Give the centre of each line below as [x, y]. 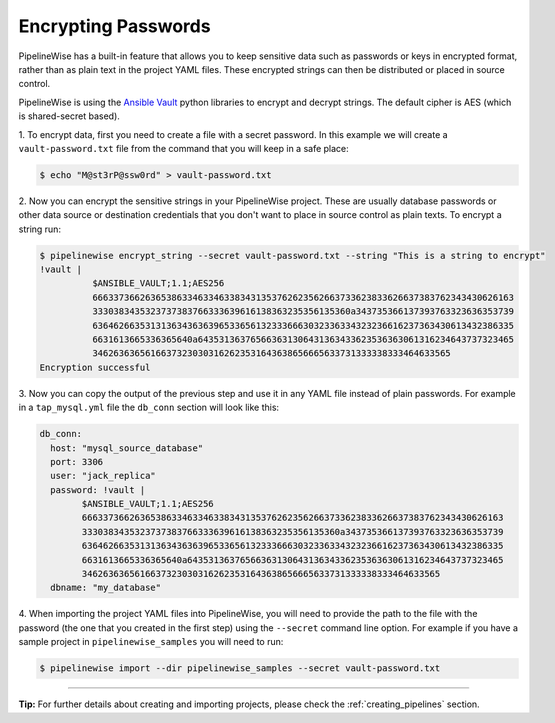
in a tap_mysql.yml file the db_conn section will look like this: [149, 407]
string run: [40, 229]
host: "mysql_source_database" [127, 448]
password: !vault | [98, 489]
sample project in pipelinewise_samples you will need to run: [151, 642]
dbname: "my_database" [106, 588]
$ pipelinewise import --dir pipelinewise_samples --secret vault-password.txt [240, 668]
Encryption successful [95, 367]
